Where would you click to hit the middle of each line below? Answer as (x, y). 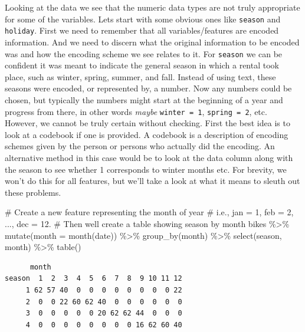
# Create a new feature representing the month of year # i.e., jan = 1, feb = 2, (149, 212)
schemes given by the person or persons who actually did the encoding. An (140, 146)
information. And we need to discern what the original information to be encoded (152, 42)
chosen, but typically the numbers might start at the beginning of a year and (144, 99)
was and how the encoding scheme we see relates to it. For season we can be (144, 53)
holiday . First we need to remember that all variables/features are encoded (142, 30)
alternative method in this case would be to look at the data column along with (149, 157)
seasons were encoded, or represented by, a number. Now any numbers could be (148, 88)
